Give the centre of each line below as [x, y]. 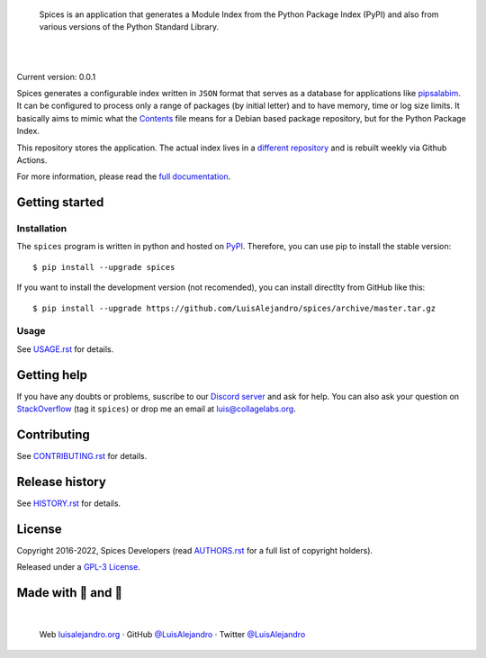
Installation [42, 229]
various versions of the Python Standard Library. [129, 27]
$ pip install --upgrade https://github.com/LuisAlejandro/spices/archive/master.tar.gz [234, 308]
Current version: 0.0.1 [56, 77]
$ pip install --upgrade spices [104, 267]
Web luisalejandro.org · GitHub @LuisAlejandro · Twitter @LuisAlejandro [172, 635]
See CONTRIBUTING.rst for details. [82, 455]
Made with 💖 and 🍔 [70, 593]
